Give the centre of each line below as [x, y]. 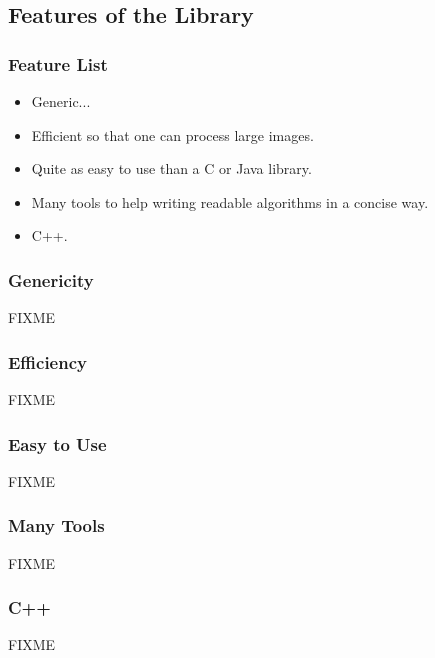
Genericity [51, 279]
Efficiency [47, 361]
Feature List [58, 63]
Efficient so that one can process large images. [172, 134]
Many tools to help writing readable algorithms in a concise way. [230, 201]
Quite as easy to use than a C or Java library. [171, 168]
